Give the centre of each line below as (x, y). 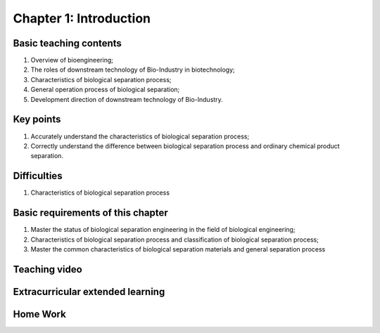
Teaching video (47, 269)
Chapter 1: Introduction (82, 18)
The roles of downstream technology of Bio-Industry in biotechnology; (133, 70)
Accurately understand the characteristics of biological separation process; (140, 136)
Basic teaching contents (68, 43)
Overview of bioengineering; (72, 60)
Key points (37, 119)
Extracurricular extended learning (89, 292)
